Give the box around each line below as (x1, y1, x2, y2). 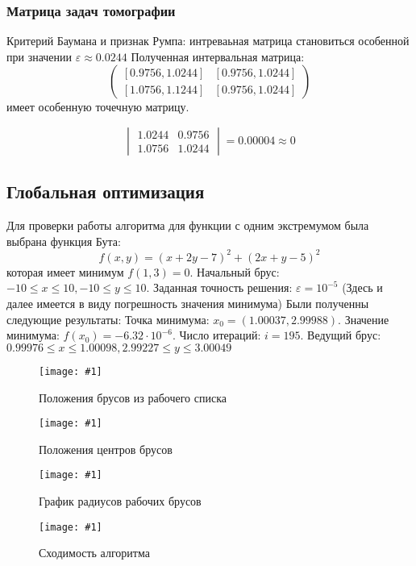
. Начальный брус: (189, 263, 280, 280)
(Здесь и (342, 279, 383, 296)
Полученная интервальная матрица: (131, 48, 305, 65)
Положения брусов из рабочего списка (39, 389, 227, 406)
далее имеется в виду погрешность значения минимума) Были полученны (6, 295, 369, 312)
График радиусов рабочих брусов (39, 493, 202, 510)
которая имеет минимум (6, 263, 124, 280)
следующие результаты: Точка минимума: (6, 310, 210, 327)
